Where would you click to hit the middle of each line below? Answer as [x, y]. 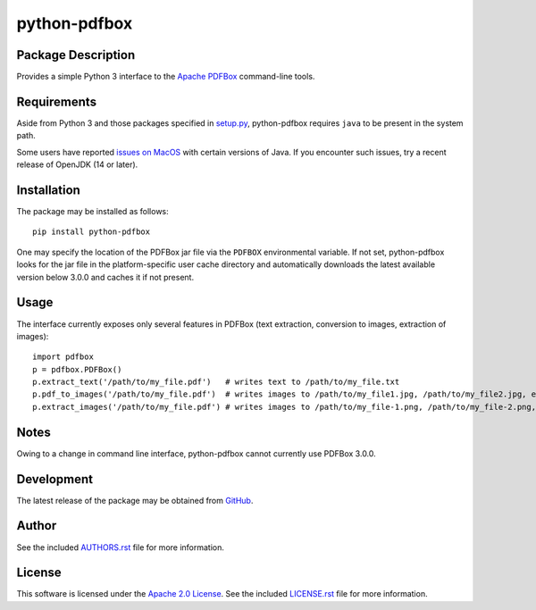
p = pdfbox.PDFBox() [77, 369]
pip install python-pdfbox [92, 232]
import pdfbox [63, 357]
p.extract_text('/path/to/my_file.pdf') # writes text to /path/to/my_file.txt [216, 382]
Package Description [76, 55]
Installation [48, 190]
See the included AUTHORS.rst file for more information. [121, 547]
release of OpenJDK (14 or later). [77, 164]
